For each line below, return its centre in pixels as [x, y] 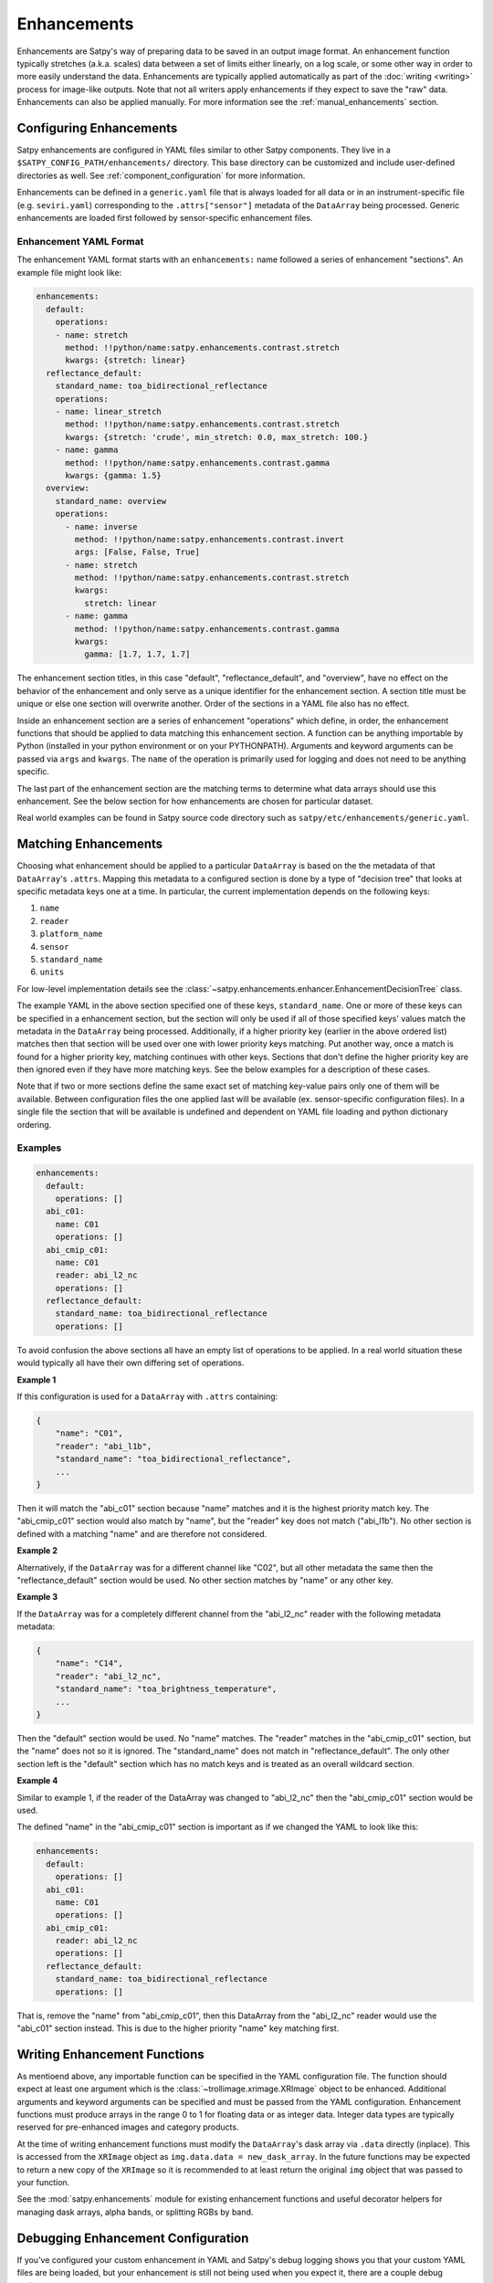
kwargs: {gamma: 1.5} [113, 475]
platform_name [71, 934]
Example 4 [37, 1781]
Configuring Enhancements [97, 128]
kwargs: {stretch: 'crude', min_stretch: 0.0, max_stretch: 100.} [217, 437]
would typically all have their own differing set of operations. [131, 1363]
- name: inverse [101, 526]
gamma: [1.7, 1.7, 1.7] [137, 654]
